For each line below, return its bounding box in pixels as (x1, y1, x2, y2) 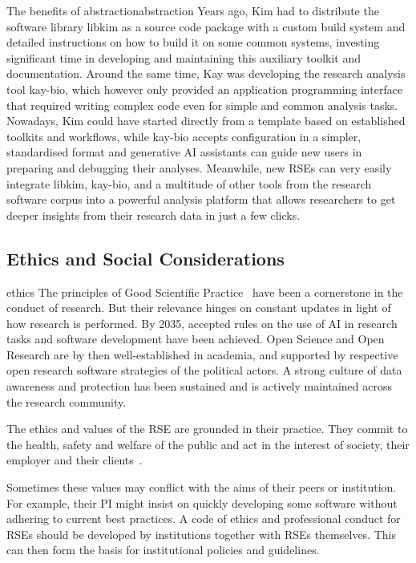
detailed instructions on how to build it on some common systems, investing (6, 34, 380, 51)
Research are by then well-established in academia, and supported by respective (6, 346, 398, 363)
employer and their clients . (6, 452, 143, 468)
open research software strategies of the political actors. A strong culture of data (6, 362, 402, 379)
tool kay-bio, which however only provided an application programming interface (6, 80, 403, 97)
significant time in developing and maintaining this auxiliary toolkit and (6, 49, 361, 66)
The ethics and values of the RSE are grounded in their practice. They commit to (6, 420, 408, 437)
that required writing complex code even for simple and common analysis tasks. (6, 96, 398, 113)
